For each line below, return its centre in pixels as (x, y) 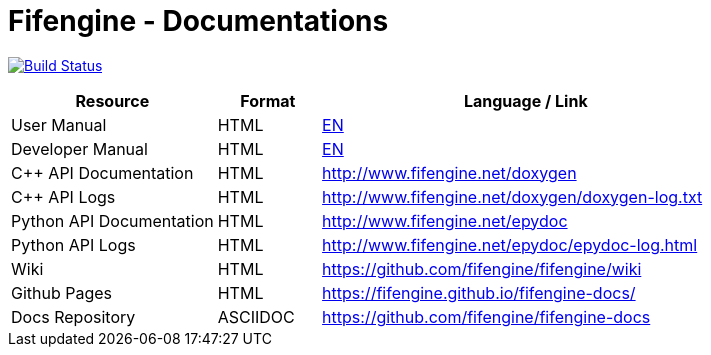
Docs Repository (73, 316)
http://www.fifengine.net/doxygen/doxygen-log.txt (512, 196)
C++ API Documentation (102, 172)
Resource (112, 100)
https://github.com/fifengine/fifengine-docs (486, 316)
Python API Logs (73, 244)
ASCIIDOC (256, 316)
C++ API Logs (63, 196)
